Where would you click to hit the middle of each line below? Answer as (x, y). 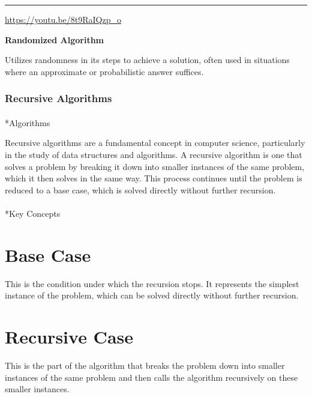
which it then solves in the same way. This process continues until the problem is (154, 178)
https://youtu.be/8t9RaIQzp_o (63, 19)
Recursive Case (69, 337)
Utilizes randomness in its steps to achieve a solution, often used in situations (147, 60)
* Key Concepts (33, 213)
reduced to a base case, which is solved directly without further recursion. (140, 189)
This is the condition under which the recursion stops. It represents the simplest (152, 283)
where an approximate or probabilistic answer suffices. (104, 71)
